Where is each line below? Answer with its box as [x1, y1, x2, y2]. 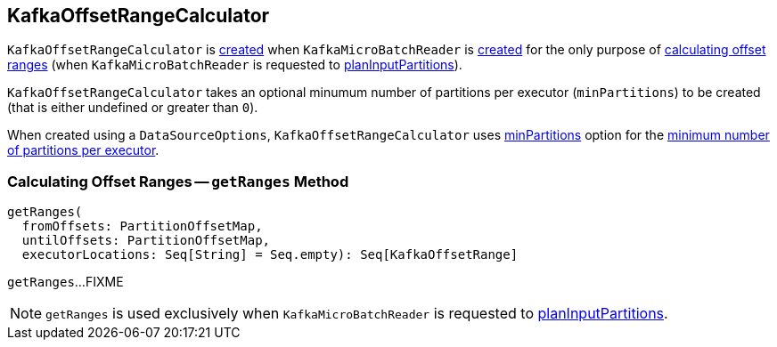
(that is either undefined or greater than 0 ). [7, 100, 258, 116]
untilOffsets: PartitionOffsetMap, [21, 233, 271, 248]
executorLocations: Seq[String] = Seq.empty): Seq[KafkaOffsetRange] [21, 247, 519, 262]
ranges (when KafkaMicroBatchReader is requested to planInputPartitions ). [7, 57, 462, 73]
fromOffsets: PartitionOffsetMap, [21, 219, 263, 234]
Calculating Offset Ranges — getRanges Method [7, 172, 349, 190]
